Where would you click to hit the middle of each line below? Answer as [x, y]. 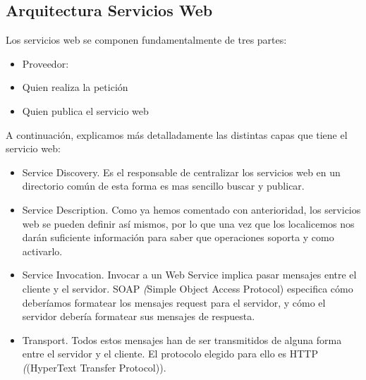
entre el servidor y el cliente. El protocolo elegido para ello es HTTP [170, 354]
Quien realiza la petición [75, 87]
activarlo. [42, 251]
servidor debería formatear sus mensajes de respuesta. [139, 316]
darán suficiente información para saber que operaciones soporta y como [178, 237]
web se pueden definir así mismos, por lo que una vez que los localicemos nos [188, 223]
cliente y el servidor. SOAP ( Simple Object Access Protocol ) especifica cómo [188, 288]
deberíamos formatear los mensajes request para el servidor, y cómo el [174, 302]
